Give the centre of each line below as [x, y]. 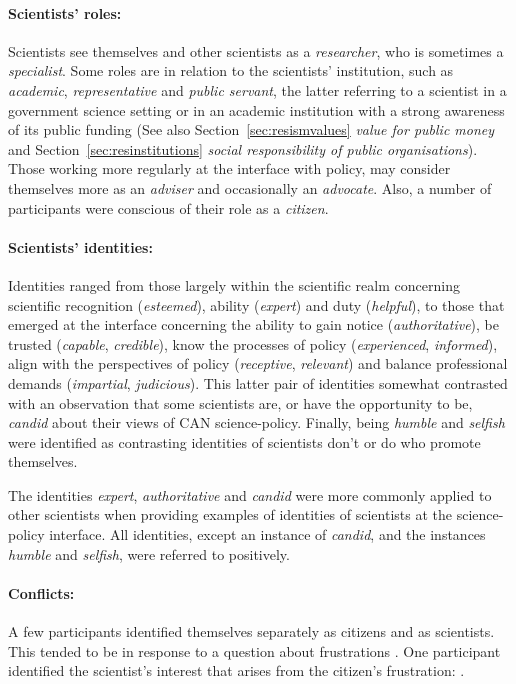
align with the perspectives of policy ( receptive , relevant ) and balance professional [258, 363]
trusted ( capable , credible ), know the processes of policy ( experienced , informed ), [253, 343]
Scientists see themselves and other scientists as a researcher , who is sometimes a [256, 50]
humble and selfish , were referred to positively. [149, 553]
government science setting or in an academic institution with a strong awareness [256, 109]
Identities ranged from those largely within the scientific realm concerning [234, 284]
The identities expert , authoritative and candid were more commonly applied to [250, 494]
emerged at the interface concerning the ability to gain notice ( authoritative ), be [253, 324]
